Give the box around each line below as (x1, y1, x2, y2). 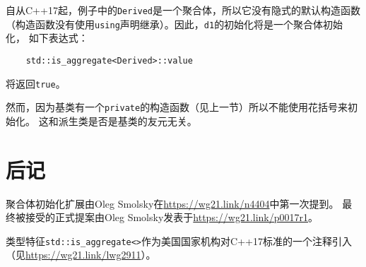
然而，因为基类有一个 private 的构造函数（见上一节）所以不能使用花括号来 (6, 100, 348, 114)
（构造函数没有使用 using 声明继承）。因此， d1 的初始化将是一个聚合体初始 (6, 16, 343, 31)
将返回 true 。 (6, 76, 66, 90)
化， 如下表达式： (6, 30, 88, 45)
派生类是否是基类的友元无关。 (58, 113, 197, 128)
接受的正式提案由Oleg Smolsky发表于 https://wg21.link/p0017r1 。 (25, 210, 319, 225)
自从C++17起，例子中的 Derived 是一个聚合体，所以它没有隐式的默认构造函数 (6, 3, 361, 17)
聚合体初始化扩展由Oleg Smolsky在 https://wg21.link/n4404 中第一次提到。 (6, 196, 339, 210)
